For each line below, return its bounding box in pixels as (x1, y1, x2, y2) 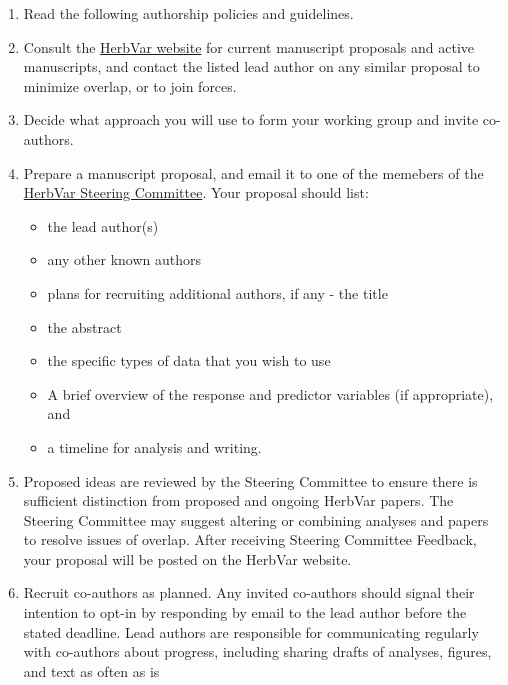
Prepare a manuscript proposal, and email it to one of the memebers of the (23, 162, 484, 183)
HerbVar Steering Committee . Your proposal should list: (23, 182, 369, 203)
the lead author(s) (47, 215, 159, 236)
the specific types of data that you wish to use (47, 350, 331, 371)
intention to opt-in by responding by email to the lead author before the (23, 602, 467, 623)
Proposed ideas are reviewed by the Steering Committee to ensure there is (23, 470, 478, 491)
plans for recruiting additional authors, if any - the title (47, 282, 388, 303)
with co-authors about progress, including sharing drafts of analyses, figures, (23, 641, 492, 662)
